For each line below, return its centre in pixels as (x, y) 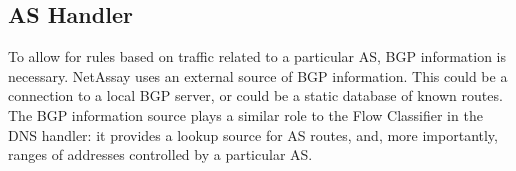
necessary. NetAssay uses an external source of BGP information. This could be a (258, 75)
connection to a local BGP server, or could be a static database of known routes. (255, 95)
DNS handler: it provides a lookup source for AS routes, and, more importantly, (253, 134)
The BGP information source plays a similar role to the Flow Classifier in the (245, 114)
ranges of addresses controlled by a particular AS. (160, 154)
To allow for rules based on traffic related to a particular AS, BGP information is (257, 56)
